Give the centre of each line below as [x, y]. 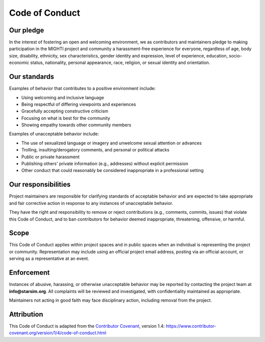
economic [19, 63]
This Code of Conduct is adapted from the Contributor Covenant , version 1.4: [87, 326]
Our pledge [26, 30]
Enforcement [29, 273]
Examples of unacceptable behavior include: [54, 134]
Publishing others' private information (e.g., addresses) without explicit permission [105, 164]
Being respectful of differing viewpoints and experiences [79, 104]
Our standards [32, 77]
